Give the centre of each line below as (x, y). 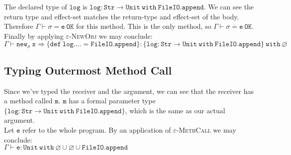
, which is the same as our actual (175, 110)
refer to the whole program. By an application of (97, 129)
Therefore (19, 26)
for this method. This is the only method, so (144, 26)
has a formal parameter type (112, 101)
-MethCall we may (206, 129)
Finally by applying (34, 36)
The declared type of (36, 6)
